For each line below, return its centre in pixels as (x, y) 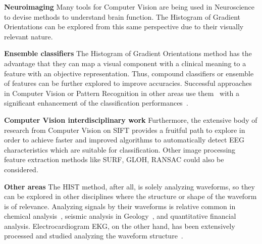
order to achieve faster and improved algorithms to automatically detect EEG (124, 140)
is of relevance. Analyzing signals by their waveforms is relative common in (120, 206)
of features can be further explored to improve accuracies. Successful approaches (128, 83)
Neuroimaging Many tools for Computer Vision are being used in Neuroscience (129, 7)
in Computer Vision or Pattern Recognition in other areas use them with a (122, 93)
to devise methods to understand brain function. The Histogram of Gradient (122, 16)
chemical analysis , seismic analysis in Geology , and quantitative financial (120, 216)
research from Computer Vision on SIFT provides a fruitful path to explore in (125, 130)
